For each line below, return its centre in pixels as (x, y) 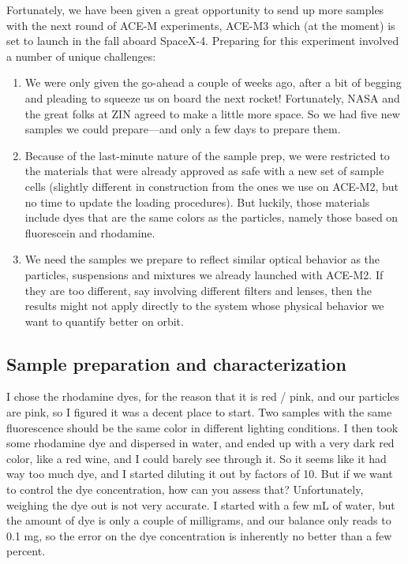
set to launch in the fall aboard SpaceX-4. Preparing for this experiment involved (203, 41)
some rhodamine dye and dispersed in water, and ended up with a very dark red (200, 443)
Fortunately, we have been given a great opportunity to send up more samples (195, 9)
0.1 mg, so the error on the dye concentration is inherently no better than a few (199, 535)
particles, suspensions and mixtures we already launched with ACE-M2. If (204, 274)
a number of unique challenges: (81, 56)
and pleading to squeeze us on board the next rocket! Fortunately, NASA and (212, 97)
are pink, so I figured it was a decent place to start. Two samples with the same (199, 412)
